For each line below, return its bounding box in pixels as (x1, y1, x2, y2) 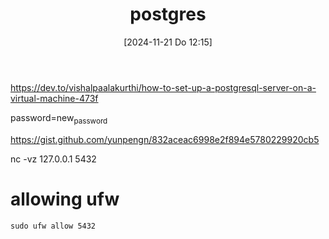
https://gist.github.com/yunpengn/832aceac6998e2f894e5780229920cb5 (10, 133, 320, 145)
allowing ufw (10, 188, 120, 210)
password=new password (10, 111, 108, 126)
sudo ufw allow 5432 (10, 221, 97, 231)
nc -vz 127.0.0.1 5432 (10, 153, 97, 165)
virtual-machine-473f (10, 92, 99, 104)
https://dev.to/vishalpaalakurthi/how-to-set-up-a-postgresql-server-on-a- (10, 81, 317, 93)
